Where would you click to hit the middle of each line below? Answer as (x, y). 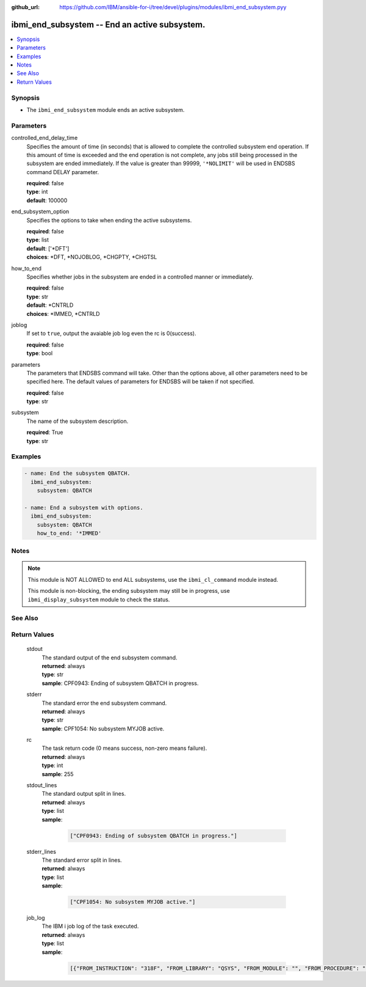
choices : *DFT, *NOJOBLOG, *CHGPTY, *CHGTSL (92, 257)
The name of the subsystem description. (77, 421)
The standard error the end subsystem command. (104, 703)
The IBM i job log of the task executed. (90, 926)
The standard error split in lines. (82, 860)
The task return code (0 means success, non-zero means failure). (124, 748)
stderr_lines (41, 851)
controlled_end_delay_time (45, 138)
